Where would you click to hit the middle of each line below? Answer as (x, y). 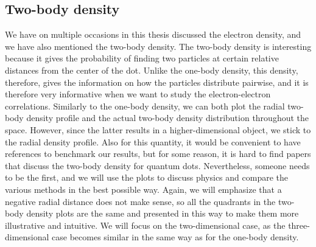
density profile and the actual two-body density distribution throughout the (167, 118)
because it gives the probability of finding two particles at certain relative (142, 58)
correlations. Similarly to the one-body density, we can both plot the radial (145, 106)
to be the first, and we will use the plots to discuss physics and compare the (146, 177)
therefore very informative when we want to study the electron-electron (138, 94)
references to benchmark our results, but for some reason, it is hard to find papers (158, 154)
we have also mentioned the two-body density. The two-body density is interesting (158, 46)
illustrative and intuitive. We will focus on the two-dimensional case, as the (145, 225)
